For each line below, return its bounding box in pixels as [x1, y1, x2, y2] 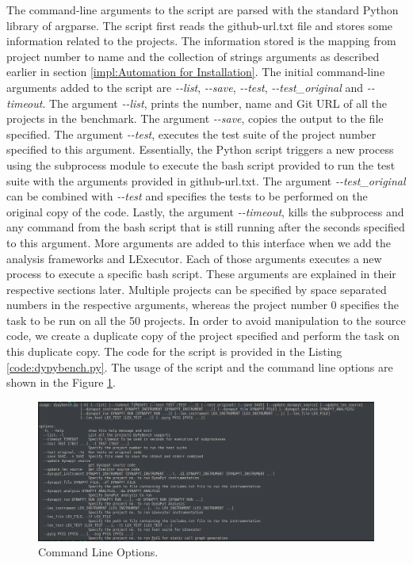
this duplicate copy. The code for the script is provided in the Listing [6, 343, 342, 360]
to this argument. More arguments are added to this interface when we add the [6, 234, 391, 250]
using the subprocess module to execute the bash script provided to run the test [6, 156, 396, 173]
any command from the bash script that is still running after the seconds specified [6, 219, 405, 235]
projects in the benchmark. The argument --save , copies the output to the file [6, 110, 384, 127]
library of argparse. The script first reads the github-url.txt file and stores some [6, 17, 393, 33]
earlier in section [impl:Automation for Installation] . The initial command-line [6, 63, 385, 80]
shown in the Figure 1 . [6, 374, 116, 391]
